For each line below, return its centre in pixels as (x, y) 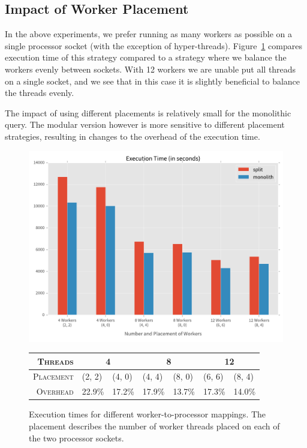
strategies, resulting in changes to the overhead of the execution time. (133, 136)
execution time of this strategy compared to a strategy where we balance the (146, 57)
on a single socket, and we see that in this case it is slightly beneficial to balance (153, 81)
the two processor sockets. (76, 438)
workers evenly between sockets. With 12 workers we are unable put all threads (151, 69)
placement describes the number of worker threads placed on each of (154, 426)
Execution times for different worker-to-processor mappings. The (148, 414)
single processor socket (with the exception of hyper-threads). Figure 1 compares (153, 45)
